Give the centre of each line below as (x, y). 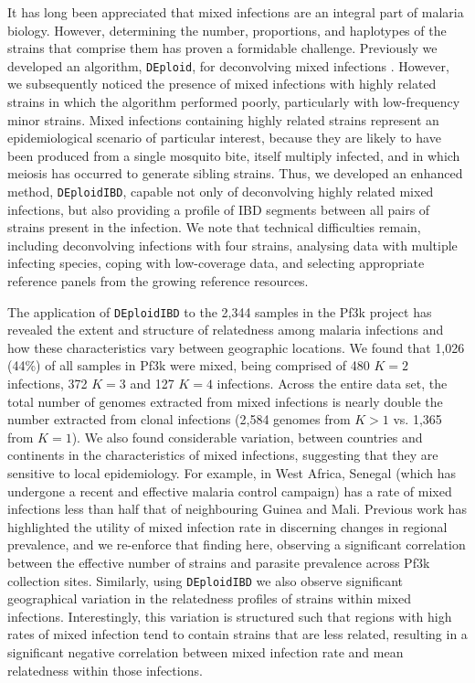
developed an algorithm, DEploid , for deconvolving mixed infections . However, (228, 65)
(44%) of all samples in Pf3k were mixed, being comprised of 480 (189, 365)
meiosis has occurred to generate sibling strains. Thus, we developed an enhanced (235, 173)
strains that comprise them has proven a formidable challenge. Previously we (222, 48)
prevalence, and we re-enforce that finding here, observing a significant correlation (237, 544)
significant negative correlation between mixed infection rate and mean (206, 652)
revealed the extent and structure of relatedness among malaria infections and (226, 330)
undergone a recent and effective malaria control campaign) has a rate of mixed (230, 491)
